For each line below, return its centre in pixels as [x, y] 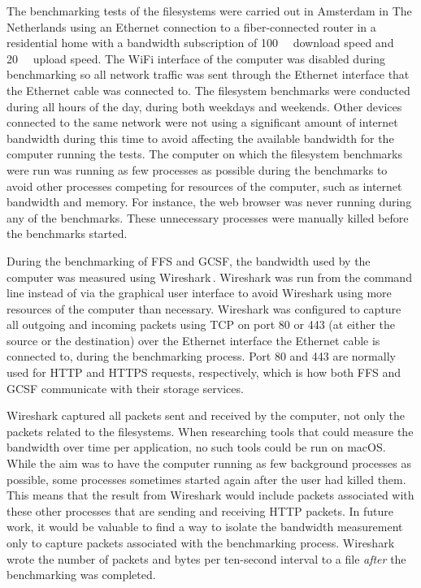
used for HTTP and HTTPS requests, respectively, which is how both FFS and [204, 372]
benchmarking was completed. [81, 575]
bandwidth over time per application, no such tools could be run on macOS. [196, 447]
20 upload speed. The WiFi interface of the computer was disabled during [196, 58]
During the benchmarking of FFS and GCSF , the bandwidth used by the [189, 260]
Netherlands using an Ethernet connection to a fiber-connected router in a [191, 26]
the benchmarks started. [67, 233]
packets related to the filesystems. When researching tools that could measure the [210, 431]
